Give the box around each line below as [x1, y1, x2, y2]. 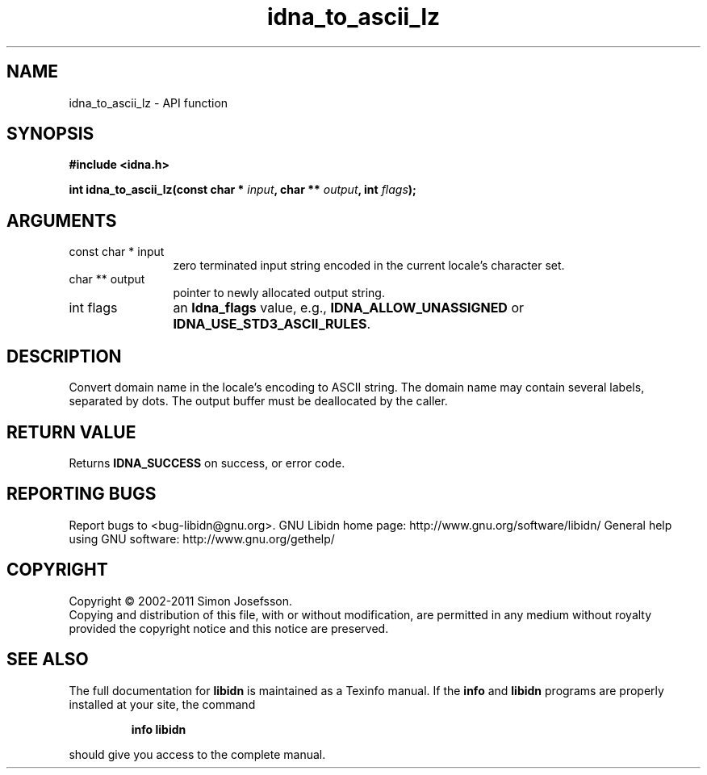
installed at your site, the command [69, 697, 256, 711]
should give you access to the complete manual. [69, 747, 326, 761]
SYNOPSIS [6, 124, 94, 145]
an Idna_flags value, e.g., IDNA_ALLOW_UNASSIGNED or [173, 300, 525, 316]
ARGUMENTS [6, 210, 117, 231]
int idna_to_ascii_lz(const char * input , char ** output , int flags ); [69, 182, 416, 197]
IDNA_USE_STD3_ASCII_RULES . [173, 316, 371, 333]
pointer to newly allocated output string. [173, 286, 385, 300]
